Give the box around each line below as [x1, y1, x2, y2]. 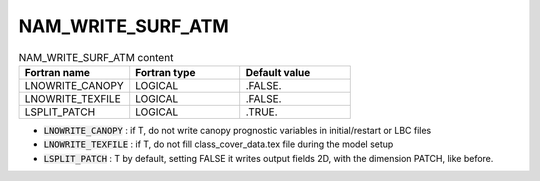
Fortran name [24, 65, 90, 79]
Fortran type [135, 65, 196, 79]
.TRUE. [245, 105, 279, 119]
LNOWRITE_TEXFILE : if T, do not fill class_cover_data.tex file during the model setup [43, 138, 394, 150]
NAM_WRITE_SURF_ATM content [18, 50, 174, 64]
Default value [245, 65, 311, 79]
